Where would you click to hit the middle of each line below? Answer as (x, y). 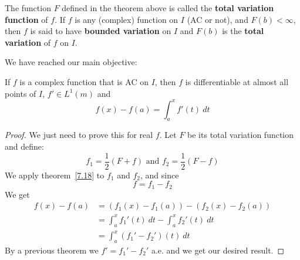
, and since (159, 175)
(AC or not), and (218, 19)
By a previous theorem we (52, 250)
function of (26, 19)
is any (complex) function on (127, 19)
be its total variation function (241, 135)
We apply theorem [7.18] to (55, 175)
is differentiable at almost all (237, 81)
